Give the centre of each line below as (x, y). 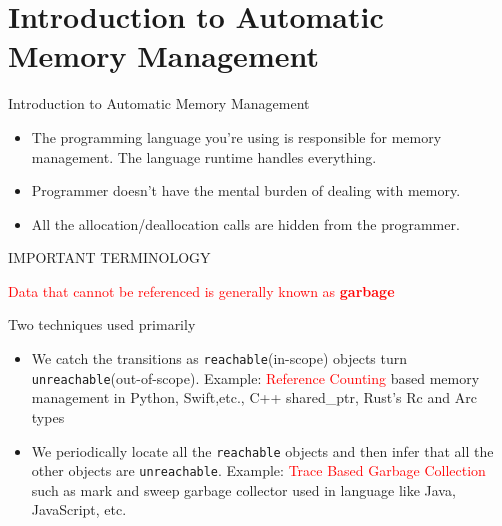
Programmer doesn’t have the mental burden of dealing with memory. (246, 190)
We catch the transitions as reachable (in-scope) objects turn (219, 358)
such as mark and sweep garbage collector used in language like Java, (243, 489)
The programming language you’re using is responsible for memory (236, 136)
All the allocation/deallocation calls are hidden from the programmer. (245, 223)
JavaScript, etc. (79, 509)
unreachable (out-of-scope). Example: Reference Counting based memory (255, 377)
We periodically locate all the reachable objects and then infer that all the (262, 450)
